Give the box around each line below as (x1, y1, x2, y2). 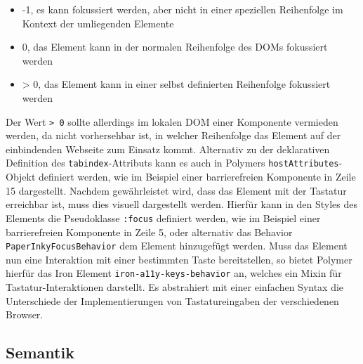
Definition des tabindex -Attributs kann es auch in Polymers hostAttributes (6, 155, 339, 170)
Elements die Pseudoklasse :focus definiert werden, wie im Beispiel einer (6, 210, 321, 225)
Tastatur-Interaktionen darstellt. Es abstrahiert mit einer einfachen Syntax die (6, 280, 344, 294)
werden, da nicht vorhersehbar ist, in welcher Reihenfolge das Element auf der (6, 128, 341, 143)
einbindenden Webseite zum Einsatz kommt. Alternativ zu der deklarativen (6, 141, 330, 156)
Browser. (6, 307, 44, 322)
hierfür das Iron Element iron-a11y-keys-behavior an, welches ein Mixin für (6, 266, 342, 280)
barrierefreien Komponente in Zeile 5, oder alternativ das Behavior (6, 224, 293, 239)
